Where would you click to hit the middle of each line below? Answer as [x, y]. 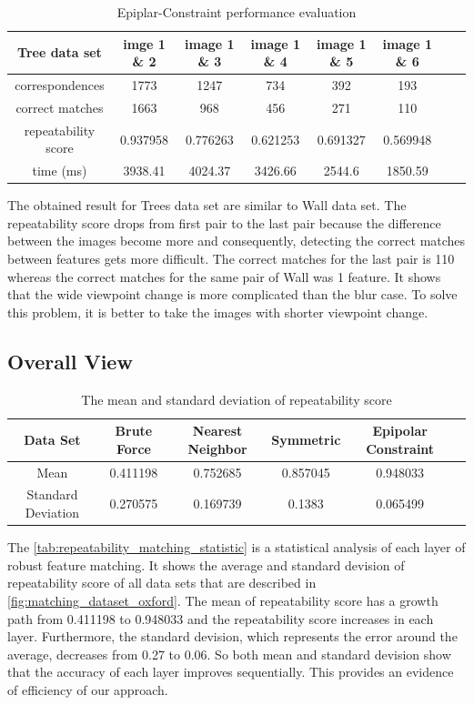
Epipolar [400, 431]
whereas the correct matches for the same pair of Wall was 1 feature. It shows [224, 276]
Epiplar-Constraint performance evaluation [237, 12]
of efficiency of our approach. [88, 689]
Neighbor [217, 448]
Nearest [217, 431]
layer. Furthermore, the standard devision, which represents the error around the [232, 636]
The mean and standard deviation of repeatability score [237, 399]
